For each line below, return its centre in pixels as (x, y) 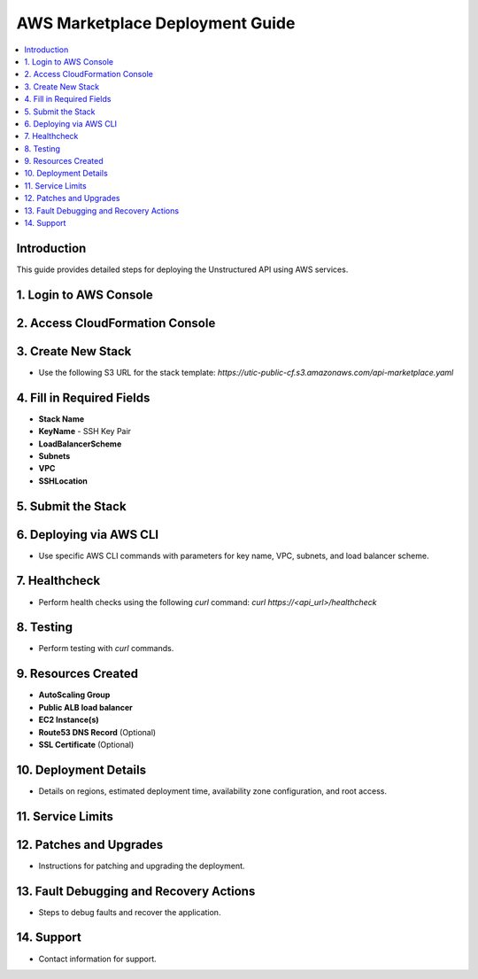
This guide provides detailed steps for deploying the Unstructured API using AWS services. (182, 269)
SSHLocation (63, 481)
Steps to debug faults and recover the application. (130, 912)
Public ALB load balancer (85, 707)
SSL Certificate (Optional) (86, 744)
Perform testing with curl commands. (106, 649)
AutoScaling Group (74, 695)
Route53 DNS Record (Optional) (97, 732)
